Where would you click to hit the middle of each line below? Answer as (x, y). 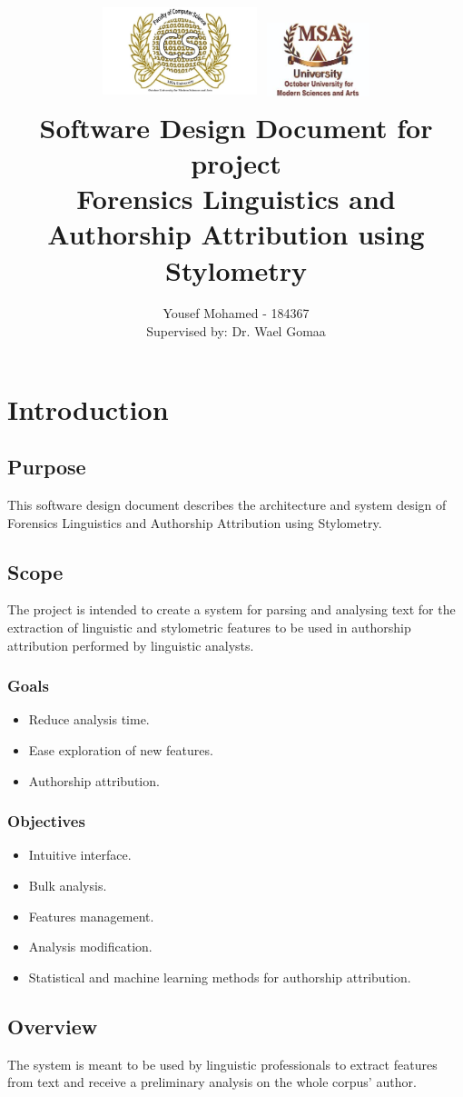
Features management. (91, 916)
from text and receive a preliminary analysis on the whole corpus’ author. (212, 1082)
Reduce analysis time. (89, 719)
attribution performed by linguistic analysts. (131, 645)
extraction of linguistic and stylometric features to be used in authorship (209, 627)
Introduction (88, 409)
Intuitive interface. (80, 855)
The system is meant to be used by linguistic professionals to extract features (222, 1064)
